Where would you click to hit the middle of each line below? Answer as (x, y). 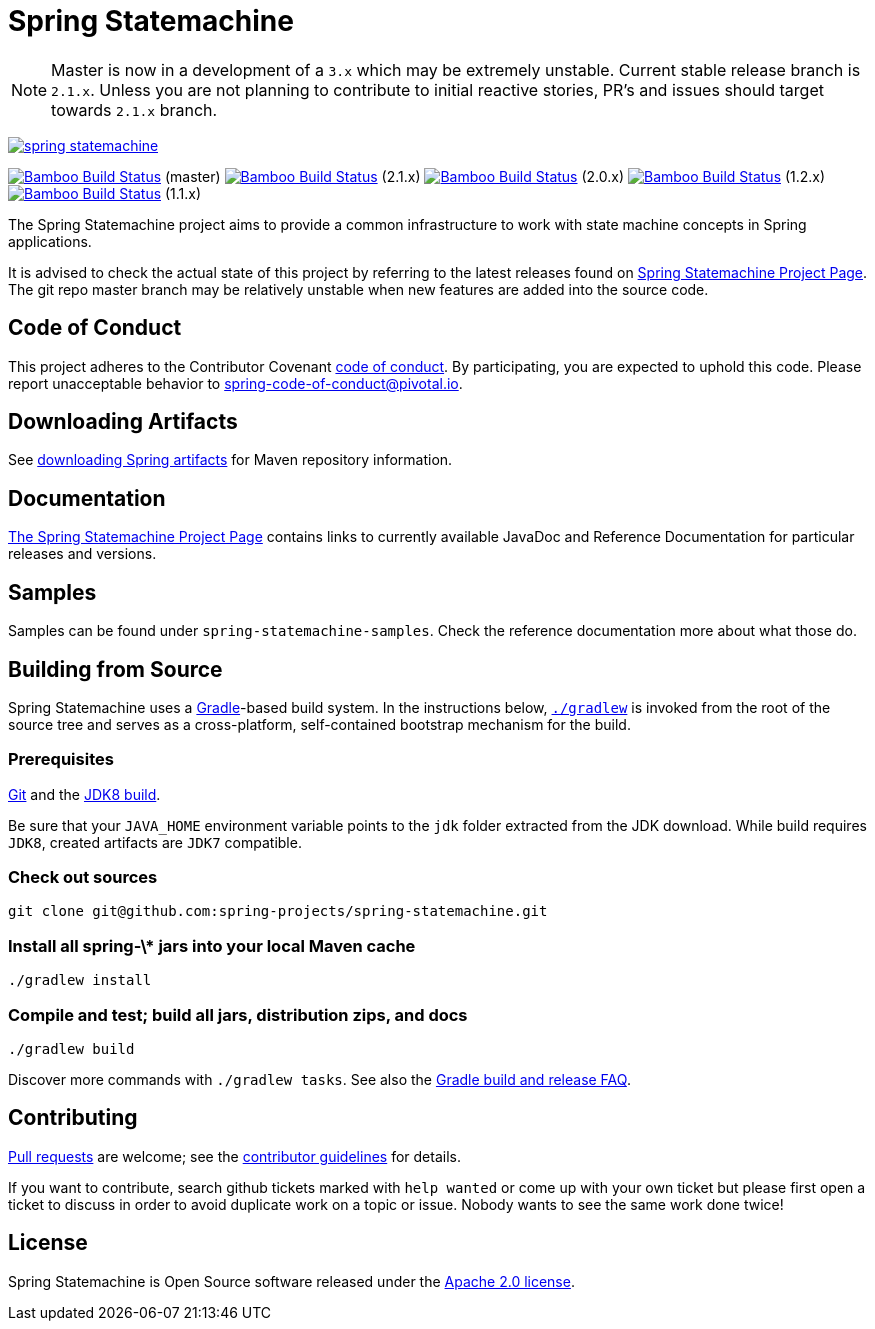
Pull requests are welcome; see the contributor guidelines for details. (234, 1156)
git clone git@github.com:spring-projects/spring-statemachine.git (278, 911)
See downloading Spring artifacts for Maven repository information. (230, 460)
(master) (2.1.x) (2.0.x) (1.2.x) (495, 176)
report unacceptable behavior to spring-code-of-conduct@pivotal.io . (235, 383)
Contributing (73, 1118)
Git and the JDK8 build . (84, 794)
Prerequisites (61, 759)
